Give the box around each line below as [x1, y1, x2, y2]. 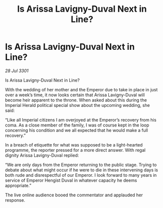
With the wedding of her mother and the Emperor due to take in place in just [5, 86, 158, 92]
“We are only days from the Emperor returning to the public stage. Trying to [5, 162, 157, 167]
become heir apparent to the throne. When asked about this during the [5, 97, 147, 103]
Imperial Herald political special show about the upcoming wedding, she [5, 102, 150, 108]
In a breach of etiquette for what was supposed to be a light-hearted [5, 142, 143, 147]
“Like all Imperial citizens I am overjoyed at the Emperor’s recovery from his [5, 117, 157, 123]
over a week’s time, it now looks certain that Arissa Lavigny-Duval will [5, 92, 145, 98]
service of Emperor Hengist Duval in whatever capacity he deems [5, 177, 138, 183]
